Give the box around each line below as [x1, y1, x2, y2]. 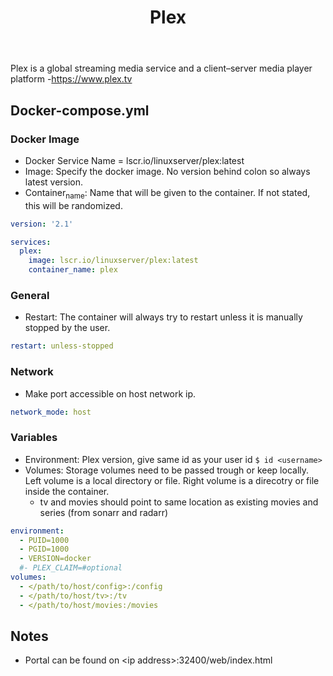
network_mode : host [10, 407, 92, 417]
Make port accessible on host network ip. [24, 387, 197, 400]
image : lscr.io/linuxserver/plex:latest [28, 256, 199, 266]
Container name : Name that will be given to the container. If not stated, [24, 186, 311, 201]
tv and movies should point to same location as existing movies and [39, 496, 319, 508]
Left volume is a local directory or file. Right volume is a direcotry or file [24, 474, 320, 486]
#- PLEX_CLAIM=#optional [19, 563, 123, 573]
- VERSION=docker [19, 554, 92, 564]
